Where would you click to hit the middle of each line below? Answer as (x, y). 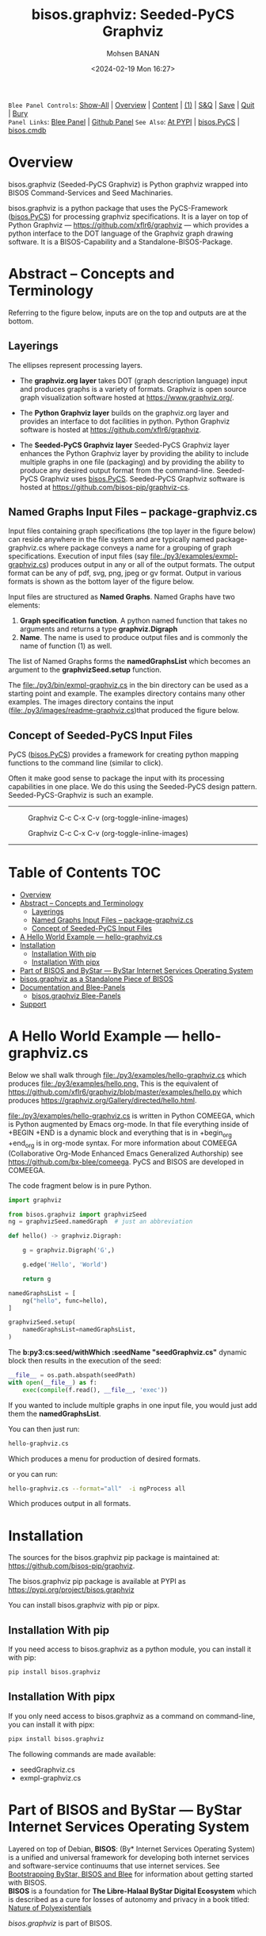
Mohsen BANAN (133, 53)
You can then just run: (44, 1428)
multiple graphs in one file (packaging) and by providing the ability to (132, 462)
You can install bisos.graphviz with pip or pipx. (84, 1605)
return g (37, 1279)
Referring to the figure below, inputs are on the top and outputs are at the (127, 312)
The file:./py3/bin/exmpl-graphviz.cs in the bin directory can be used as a (128, 685)
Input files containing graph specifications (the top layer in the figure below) (132, 531)
